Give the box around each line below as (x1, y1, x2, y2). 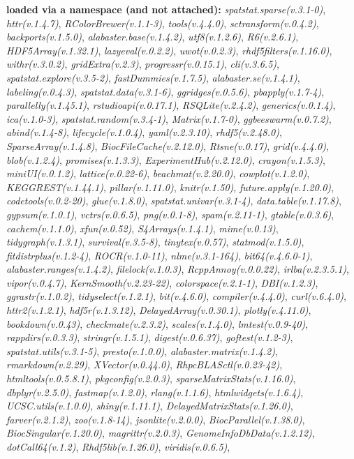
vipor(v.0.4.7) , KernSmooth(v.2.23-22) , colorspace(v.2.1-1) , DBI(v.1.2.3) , (6, 275, 318, 289)
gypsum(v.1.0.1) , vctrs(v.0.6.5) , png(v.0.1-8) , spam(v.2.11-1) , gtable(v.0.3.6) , (6, 206, 334, 221)
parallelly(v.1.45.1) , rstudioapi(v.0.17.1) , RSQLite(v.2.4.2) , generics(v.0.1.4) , (6, 98, 336, 112)
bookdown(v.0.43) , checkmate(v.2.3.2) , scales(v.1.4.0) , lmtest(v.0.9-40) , (6, 316, 309, 331)
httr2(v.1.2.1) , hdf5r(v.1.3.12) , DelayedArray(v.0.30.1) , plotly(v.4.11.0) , (6, 303, 311, 317)
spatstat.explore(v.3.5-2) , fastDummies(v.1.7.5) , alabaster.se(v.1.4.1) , (6, 70, 300, 84)
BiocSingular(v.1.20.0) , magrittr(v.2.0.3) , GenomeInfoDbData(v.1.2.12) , (6, 426, 315, 440)
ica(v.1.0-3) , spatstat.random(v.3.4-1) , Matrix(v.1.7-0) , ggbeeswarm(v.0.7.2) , (6, 111, 332, 126)
